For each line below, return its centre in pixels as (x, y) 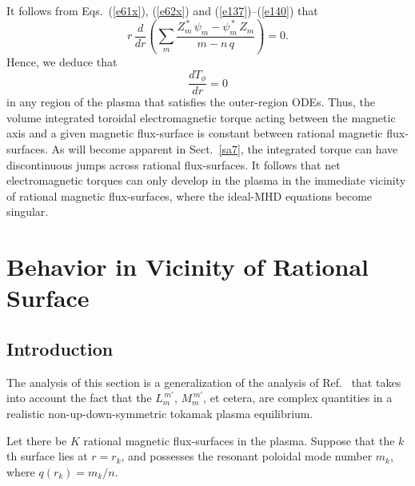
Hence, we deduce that (62, 62)
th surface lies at (47, 456)
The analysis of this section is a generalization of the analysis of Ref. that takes (204, 382)
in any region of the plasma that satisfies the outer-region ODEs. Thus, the (191, 102)
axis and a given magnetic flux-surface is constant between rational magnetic (195, 133)
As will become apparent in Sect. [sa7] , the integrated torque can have (225, 148)
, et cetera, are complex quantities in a (298, 398)
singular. (28, 211)
